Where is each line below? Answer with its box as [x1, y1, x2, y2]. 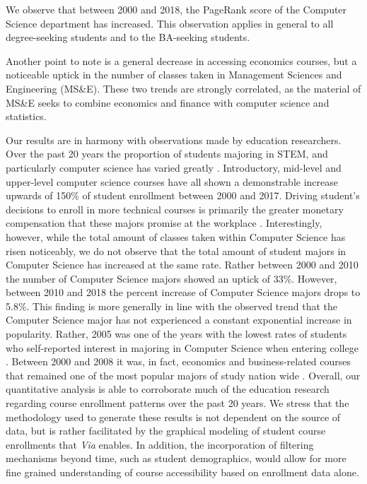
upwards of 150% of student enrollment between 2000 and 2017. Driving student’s [6, 188, 360, 203]
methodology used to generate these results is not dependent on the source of [6, 409, 341, 424]
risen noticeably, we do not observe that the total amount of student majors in [6, 243, 346, 258]
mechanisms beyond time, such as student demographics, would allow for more [6, 451, 346, 466]
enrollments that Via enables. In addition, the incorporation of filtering [6, 437, 314, 451]
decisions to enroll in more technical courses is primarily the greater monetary [6, 201, 344, 216]
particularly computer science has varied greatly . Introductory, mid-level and [6, 160, 342, 175]
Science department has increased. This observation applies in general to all [6, 16, 334, 30]
